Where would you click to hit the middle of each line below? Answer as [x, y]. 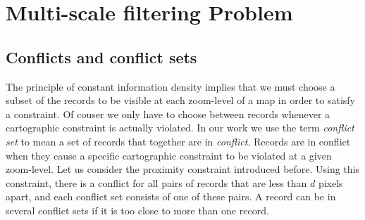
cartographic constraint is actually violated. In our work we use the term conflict [180, 128]
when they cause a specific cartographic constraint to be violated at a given [169, 155]
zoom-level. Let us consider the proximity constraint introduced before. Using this [183, 169]
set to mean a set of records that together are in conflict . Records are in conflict [178, 141]
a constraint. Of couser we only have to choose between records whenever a [168, 114]
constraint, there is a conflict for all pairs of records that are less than [156, 182]
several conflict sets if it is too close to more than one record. [137, 210]
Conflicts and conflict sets [101, 57]
